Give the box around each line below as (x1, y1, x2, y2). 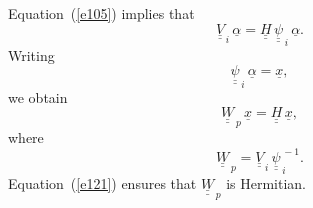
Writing (8, 44, 55, 65)
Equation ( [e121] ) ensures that (8, 172, 197, 193)
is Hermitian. (226, 172, 306, 193)
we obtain (8, 86, 68, 107)
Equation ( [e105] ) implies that (8, 3, 195, 23)
